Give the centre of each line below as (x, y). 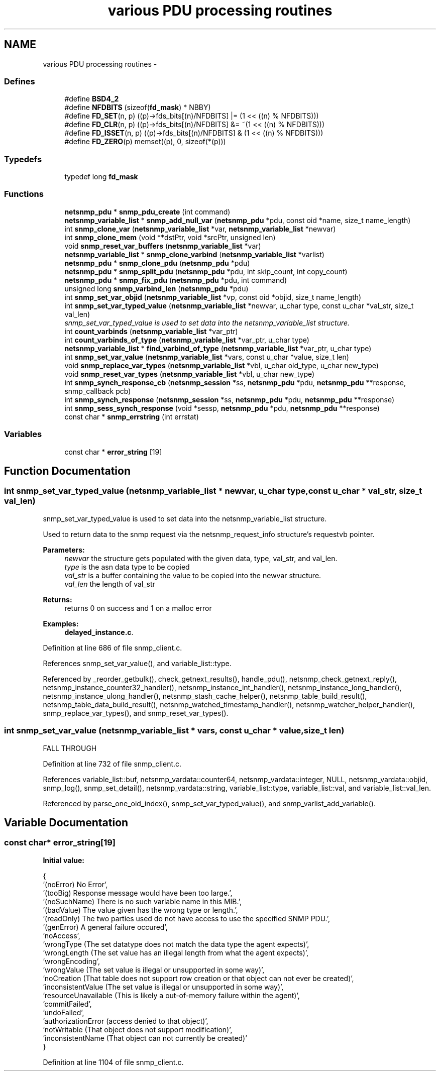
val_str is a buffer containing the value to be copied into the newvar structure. (193, 575)
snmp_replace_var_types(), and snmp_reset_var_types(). (136, 713)
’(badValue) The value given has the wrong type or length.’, (140, 910)
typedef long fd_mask (101, 177)
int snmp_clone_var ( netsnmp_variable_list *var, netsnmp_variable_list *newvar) (200, 229)
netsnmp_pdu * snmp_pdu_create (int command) (147, 211)
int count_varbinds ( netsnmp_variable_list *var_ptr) (151, 331)
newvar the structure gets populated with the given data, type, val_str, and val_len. (201, 558)
